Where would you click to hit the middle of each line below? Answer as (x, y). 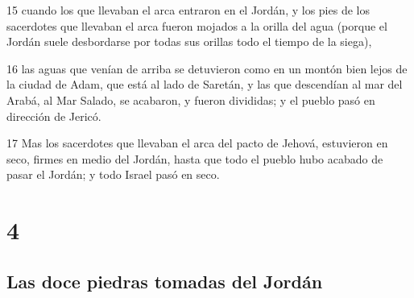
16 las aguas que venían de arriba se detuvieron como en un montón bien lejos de (207, 68)
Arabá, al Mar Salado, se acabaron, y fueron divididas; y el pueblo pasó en (191, 99)
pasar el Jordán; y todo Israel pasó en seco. (113, 174)
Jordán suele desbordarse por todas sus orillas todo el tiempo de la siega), (189, 41)
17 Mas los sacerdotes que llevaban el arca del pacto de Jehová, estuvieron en (197, 143)
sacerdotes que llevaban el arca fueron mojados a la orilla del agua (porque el (197, 25)
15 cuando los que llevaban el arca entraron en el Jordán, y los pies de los (188, 10)
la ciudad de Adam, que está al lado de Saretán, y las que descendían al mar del (205, 84)
